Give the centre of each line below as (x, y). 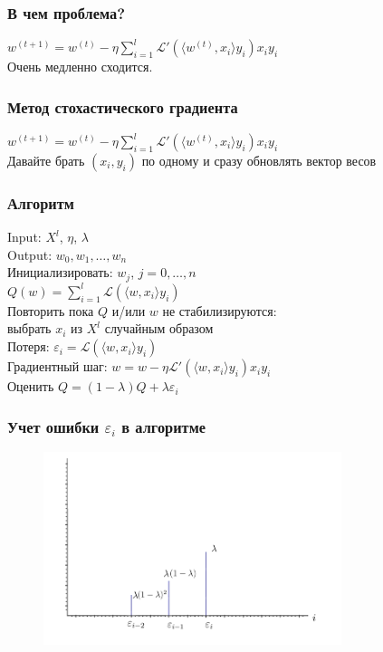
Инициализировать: (60, 272)
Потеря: (29, 346)
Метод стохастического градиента (123, 106)
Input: (24, 237)
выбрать (29, 328)
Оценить (31, 386)
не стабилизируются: (220, 310)
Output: (30, 254)
